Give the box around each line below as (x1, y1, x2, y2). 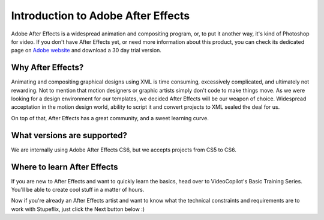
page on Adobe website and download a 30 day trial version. (11, 47, 162, 54)
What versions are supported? (11, 130, 127, 141)
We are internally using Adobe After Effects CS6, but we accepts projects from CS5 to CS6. (11, 146, 237, 153)
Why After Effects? (11, 63, 84, 73)
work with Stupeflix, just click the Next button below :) (11, 205, 145, 213)
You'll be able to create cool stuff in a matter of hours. (11, 186, 145, 193)
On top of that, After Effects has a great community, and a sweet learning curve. (11, 114, 209, 121)
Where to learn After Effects (11, 162, 118, 172)
